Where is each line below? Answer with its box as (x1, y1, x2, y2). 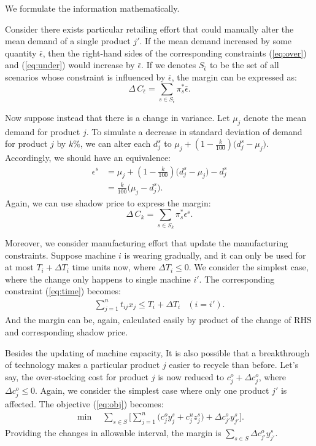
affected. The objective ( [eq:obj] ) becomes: (5, 397, 164, 410)
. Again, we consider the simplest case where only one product (34, 383, 269, 396)
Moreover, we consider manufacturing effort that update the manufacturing (5, 237, 288, 249)
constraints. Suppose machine (5, 248, 116, 261)
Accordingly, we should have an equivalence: (5, 151, 171, 163)
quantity (5, 46, 37, 59)
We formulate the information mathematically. (5, 2, 180, 14)
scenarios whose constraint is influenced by (5, 70, 166, 83)
